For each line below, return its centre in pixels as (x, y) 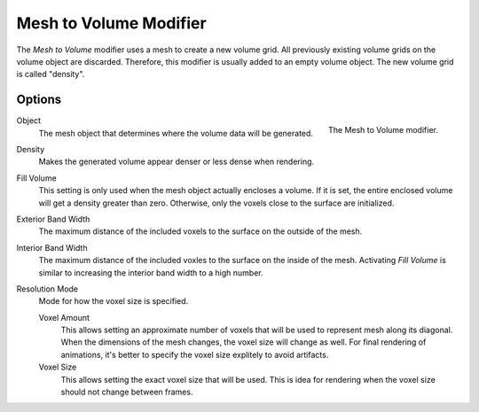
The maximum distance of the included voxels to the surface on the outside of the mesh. (200, 231)
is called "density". (51, 74)
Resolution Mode (47, 289)
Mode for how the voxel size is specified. (114, 301)
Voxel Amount (64, 317)
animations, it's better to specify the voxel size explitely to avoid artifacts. (195, 354)
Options (39, 100)
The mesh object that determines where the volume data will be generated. (176, 133)
